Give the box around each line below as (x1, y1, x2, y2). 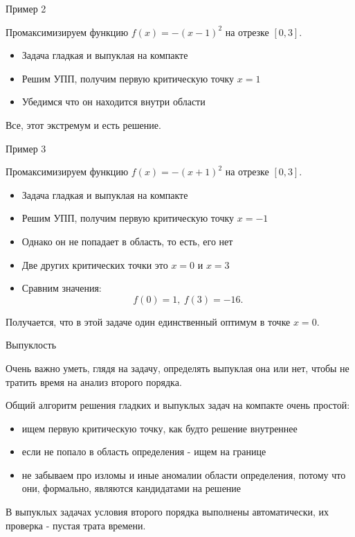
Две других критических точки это (21, 257, 168, 272)
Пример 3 (6, 141, 46, 155)
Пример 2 (6, 1, 46, 15)
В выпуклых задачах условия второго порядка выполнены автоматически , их (6, 504, 329, 519)
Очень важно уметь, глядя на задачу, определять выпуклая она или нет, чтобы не (6, 360, 349, 375)
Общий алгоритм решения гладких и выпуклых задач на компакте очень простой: (6, 398, 350, 412)
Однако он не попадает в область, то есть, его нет (21, 234, 233, 248)
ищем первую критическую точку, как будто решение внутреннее (21, 421, 298, 435)
